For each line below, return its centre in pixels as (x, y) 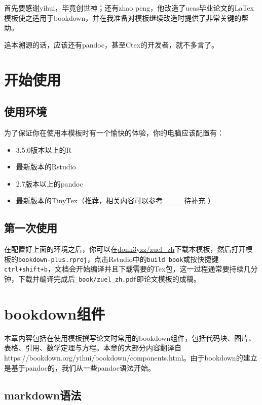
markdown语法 (43, 395)
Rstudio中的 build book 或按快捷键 (164, 259)
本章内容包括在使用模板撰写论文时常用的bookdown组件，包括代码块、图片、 (130, 337)
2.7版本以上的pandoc (49, 183)
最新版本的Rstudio (46, 167)
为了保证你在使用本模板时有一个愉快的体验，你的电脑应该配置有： (114, 132)
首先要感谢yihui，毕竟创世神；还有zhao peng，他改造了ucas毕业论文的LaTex (129, 8)
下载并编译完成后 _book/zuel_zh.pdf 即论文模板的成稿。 (109, 279)
